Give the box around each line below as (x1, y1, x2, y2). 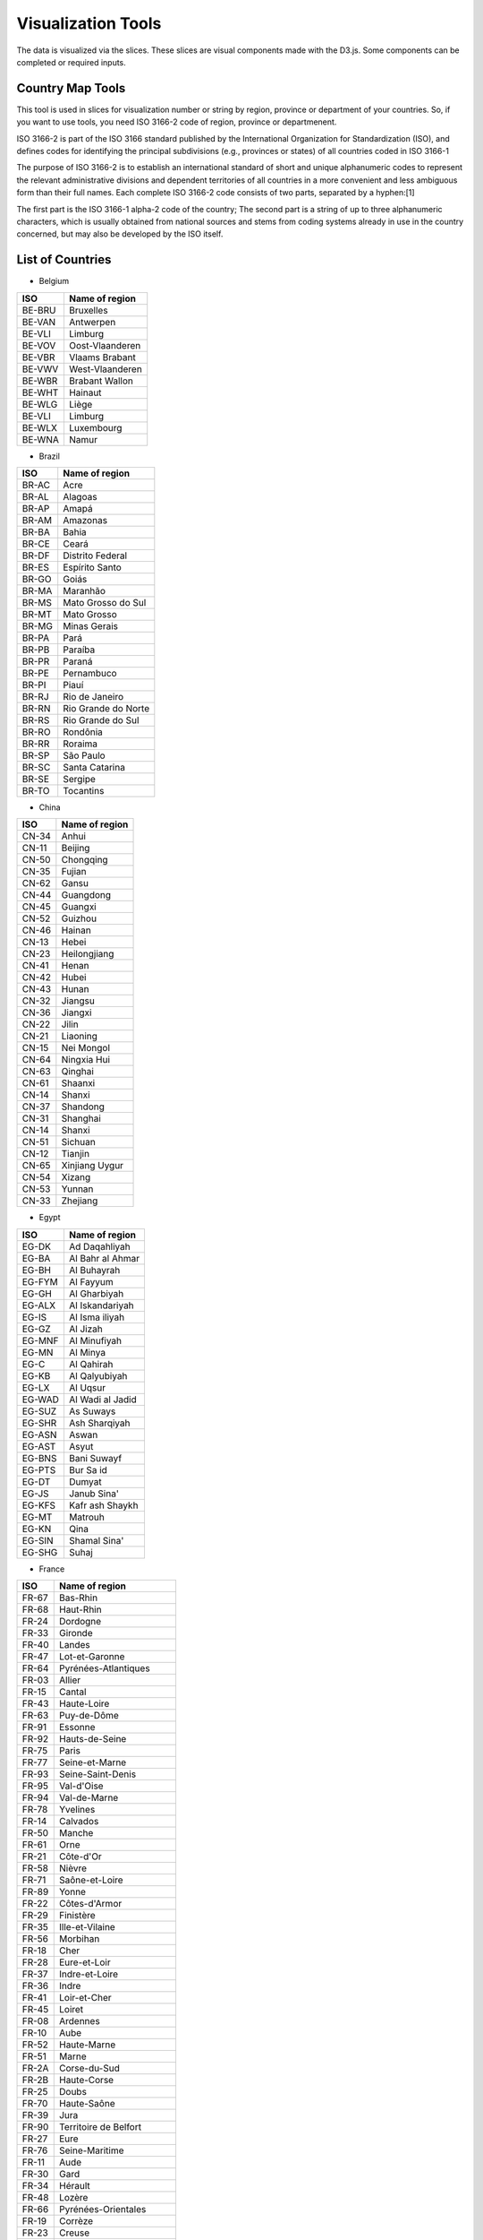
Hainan (61, 924, 91, 936)
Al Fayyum (68, 1275, 114, 1288)
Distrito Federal (63, 549, 128, 562)
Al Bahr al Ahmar (68, 1252, 140, 1264)
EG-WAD (21, 1393, 60, 1406)
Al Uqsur (68, 1381, 106, 1393)
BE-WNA (21, 433, 60, 445)
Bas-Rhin (58, 1591, 98, 1604)
